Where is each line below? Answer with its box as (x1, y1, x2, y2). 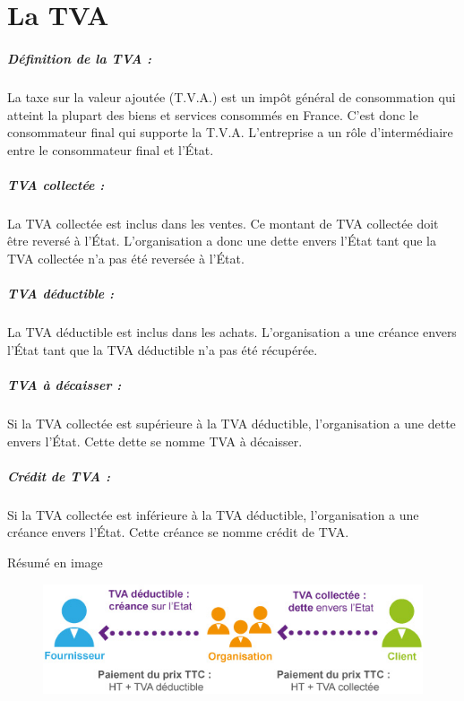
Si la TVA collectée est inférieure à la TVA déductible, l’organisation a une (7, 505, 419, 524)
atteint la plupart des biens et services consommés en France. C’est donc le (7, 105, 418, 124)
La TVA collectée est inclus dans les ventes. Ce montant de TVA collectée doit (7, 213, 439, 232)
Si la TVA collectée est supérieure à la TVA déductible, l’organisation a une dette (7, 413, 456, 432)
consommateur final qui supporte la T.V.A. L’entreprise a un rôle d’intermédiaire (7, 123, 453, 142)
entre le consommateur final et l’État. (7, 140, 214, 159)
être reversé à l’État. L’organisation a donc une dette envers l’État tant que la (7, 231, 436, 250)
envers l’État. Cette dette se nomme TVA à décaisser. (7, 431, 303, 450)
